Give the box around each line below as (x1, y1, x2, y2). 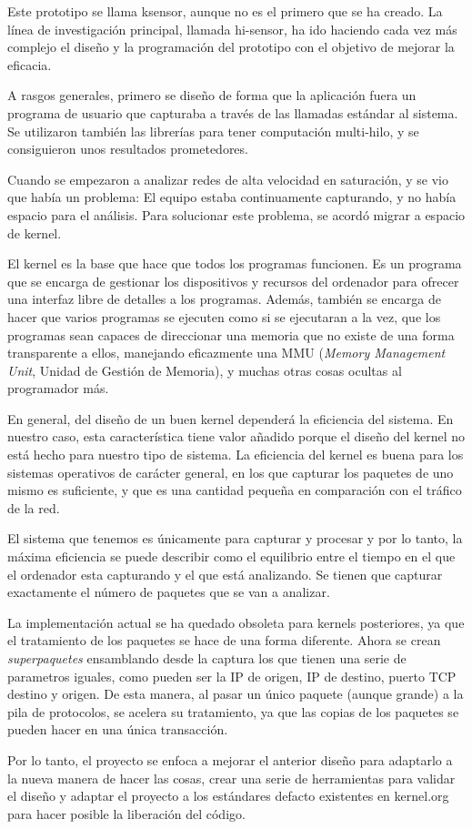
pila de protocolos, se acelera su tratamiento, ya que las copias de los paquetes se (7, 702, 459, 721)
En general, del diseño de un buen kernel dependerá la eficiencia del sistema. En (7, 409, 454, 428)
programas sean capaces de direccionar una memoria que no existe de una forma (7, 325, 455, 344)
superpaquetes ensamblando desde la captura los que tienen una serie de (7, 649, 407, 667)
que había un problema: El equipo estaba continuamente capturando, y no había (7, 187, 457, 207)
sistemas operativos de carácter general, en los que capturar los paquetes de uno (7, 462, 454, 481)
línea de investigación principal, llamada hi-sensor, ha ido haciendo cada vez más (7, 19, 457, 38)
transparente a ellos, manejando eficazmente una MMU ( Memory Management (7, 343, 446, 362)
